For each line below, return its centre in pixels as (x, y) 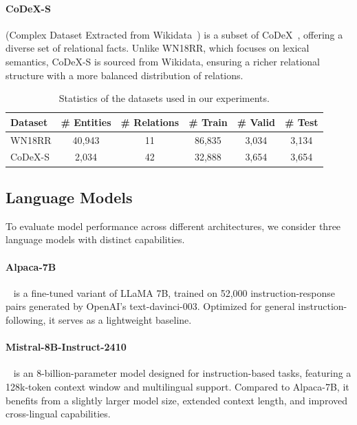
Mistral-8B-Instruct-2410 (66, 347)
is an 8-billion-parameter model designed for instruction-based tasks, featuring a (182, 373)
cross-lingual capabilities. (58, 414)
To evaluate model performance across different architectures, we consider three (173, 226)
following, (26, 319)
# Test (301, 122)
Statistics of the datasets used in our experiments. (164, 98)
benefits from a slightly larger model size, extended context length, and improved (176, 400)
